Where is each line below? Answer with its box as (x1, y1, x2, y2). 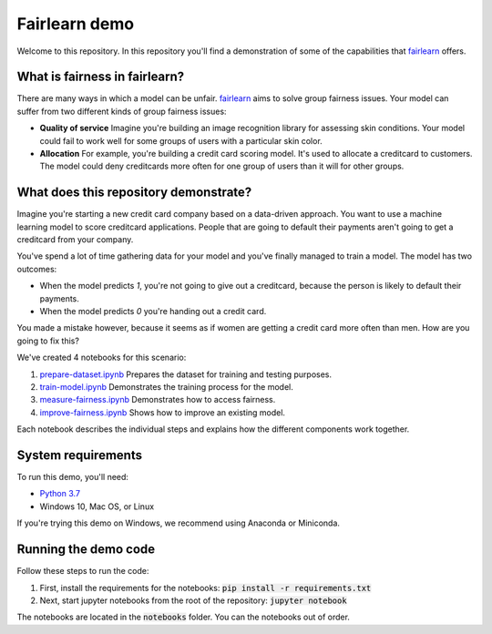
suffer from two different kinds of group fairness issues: (16, 106, 227, 117)
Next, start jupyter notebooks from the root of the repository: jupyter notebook (39, 595, 347, 606)
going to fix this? (16, 335, 79, 346)
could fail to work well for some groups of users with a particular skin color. (39, 135, 323, 146)
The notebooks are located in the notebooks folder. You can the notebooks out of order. (16, 611, 351, 623)
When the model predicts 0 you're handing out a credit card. (39, 306, 267, 317)
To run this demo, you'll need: (16, 472, 129, 483)
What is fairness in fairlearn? (16, 69, 185, 85)
